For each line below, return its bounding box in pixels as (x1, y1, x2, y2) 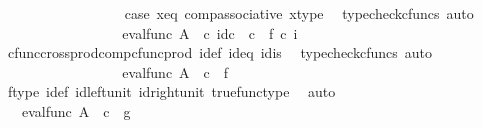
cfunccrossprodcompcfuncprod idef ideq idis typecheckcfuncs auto (7, 42, 432, 63)
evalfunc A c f (122, 61, 229, 82)
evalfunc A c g (21, 100, 131, 121)
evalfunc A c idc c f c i (122, 22, 298, 43)
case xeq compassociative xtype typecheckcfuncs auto (124, 3, 474, 23)
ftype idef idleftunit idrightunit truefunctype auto (7, 81, 336, 102)
